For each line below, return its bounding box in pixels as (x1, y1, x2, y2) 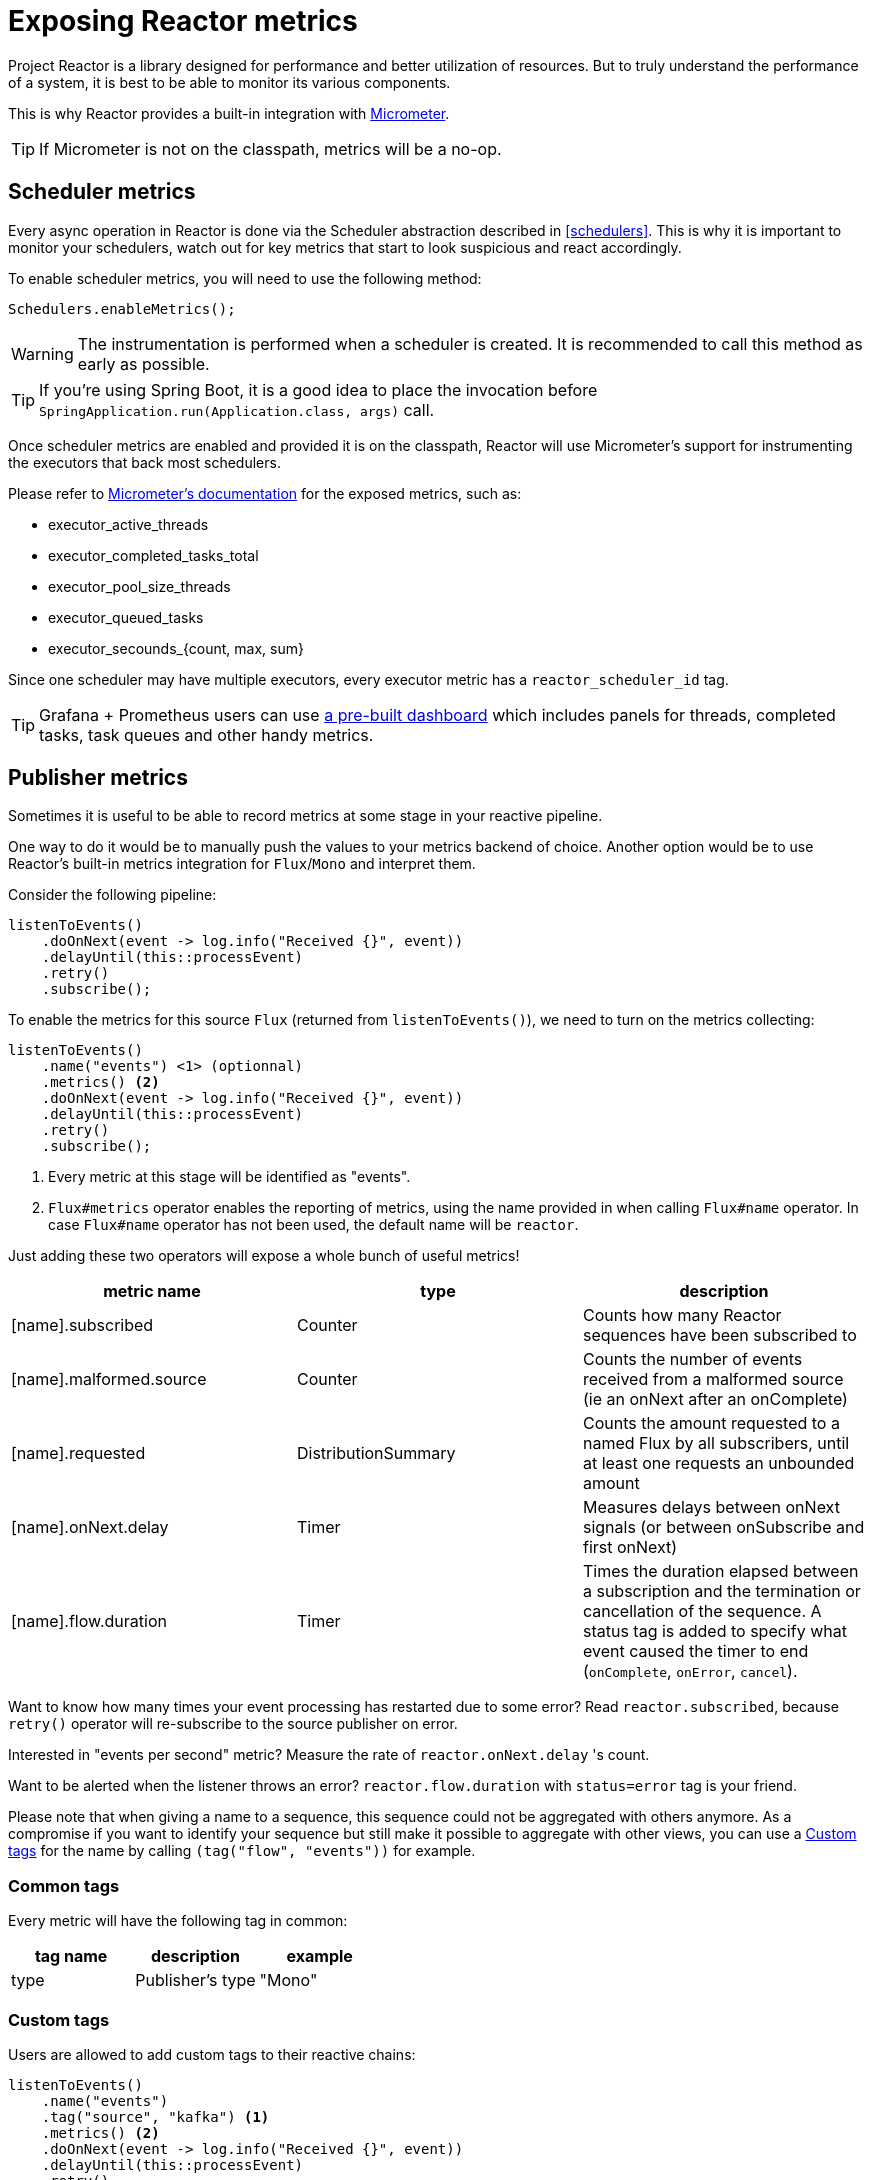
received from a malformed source (582, 1369, 844, 1390)
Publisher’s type (135, 1970, 256, 1991)
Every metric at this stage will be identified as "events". (48, 1168, 411, 1186)
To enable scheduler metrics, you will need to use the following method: (8, 269, 482, 287)
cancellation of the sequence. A (582, 1601, 822, 1622)
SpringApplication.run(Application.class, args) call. (39, 399, 435, 420)
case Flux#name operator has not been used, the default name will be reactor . (48, 1216, 579, 1234)
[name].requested (11, 1443, 146, 1464)
